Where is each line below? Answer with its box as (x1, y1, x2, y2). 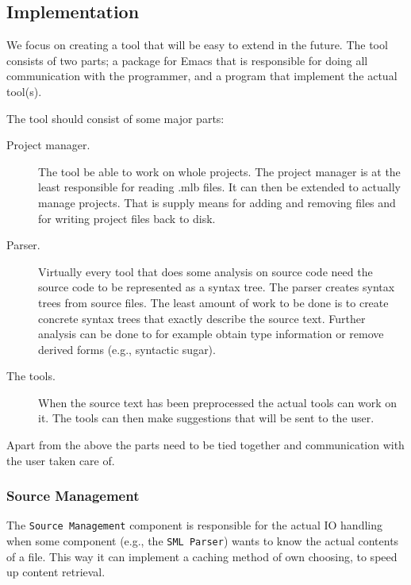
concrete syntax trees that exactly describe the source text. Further (38, 310, 366, 326)
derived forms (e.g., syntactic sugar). (38, 341, 216, 357)
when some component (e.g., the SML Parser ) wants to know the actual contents (6, 533, 399, 549)
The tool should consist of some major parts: (6, 110, 225, 126)
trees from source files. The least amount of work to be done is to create (38, 294, 389, 310)
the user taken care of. (6, 452, 115, 468)
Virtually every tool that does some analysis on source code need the (38, 263, 373, 279)
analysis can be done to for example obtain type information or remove (38, 325, 384, 342)
